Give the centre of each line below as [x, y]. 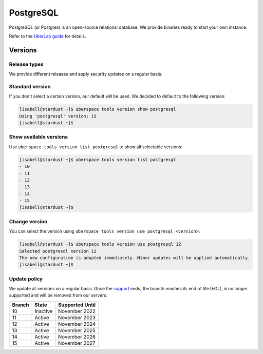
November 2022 [77, 311]
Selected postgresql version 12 [58, 251]
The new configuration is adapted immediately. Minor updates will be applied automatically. [135, 258]
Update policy [26, 279]
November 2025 [77, 330]
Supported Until [77, 305]
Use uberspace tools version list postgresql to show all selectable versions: [96, 147]
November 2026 [77, 336]
